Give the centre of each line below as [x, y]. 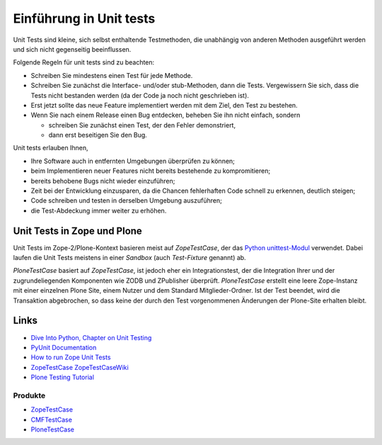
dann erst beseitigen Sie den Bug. [98, 135]
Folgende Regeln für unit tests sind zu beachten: [84, 62]
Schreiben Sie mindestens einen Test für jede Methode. [112, 75]
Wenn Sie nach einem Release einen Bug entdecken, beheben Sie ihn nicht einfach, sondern [166, 115]
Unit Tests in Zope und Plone [78, 231]
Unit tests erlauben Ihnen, [51, 148]
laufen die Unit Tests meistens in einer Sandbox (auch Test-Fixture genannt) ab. [130, 258]
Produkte [29, 395]
